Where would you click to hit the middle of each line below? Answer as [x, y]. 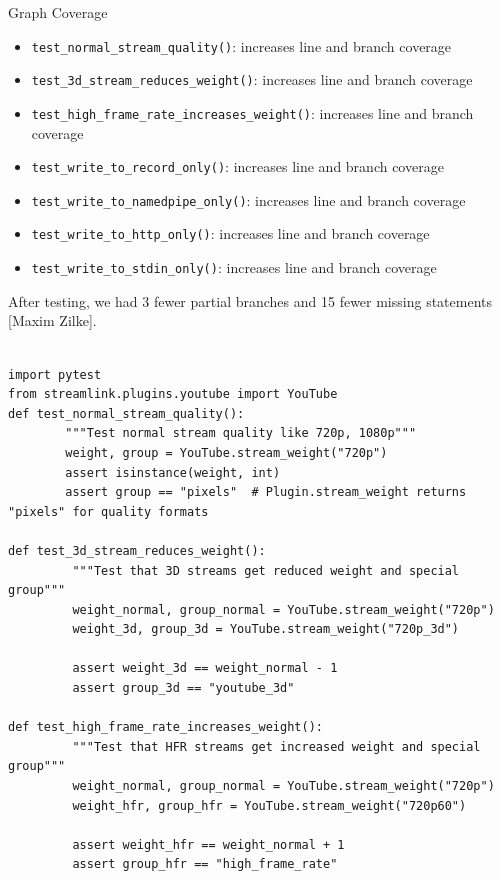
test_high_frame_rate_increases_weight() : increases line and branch [252, 112]
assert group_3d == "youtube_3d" [183, 688]
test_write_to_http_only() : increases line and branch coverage [230, 233]
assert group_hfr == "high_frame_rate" [205, 864]
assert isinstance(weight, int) [173, 472]
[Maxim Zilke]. [52, 320]
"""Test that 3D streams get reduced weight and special [266, 570]
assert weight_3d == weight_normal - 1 [205, 668]
